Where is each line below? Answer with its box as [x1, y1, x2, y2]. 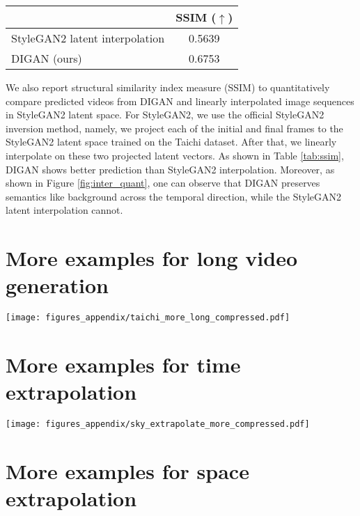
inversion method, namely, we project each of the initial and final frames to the [6, 120, 343, 135]
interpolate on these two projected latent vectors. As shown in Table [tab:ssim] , [6, 148, 344, 162]
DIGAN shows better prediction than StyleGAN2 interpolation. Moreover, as [6, 162, 335, 176]
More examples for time [6, 350, 241, 379]
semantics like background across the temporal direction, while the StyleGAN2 [6, 189, 341, 203]
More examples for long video [6, 244, 298, 272]
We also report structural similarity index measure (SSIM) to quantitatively [6, 80, 330, 94]
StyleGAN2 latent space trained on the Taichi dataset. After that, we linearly [6, 134, 337, 149]
